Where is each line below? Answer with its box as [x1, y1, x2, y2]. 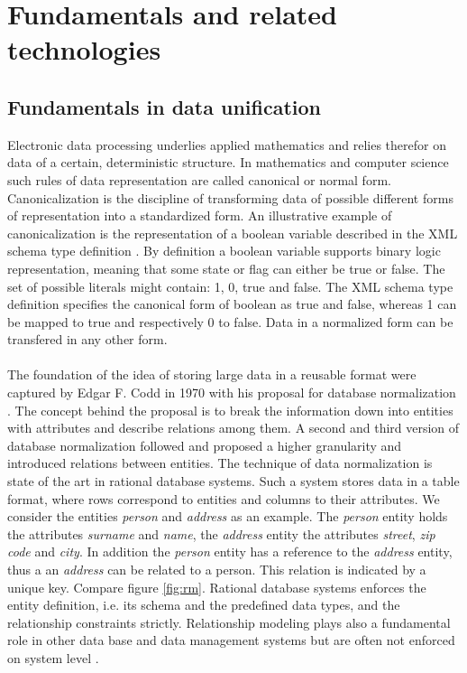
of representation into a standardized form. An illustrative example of [7, 206, 392, 225]
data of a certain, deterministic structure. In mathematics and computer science [7, 153, 449, 172]
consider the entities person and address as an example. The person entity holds [7, 507, 448, 526]
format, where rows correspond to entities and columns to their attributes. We [7, 489, 440, 508]
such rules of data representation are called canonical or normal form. [7, 170, 391, 189]
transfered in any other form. [7, 330, 168, 349]
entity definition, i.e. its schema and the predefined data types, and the [7, 595, 400, 614]
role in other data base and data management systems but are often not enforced [7, 631, 455, 650]
